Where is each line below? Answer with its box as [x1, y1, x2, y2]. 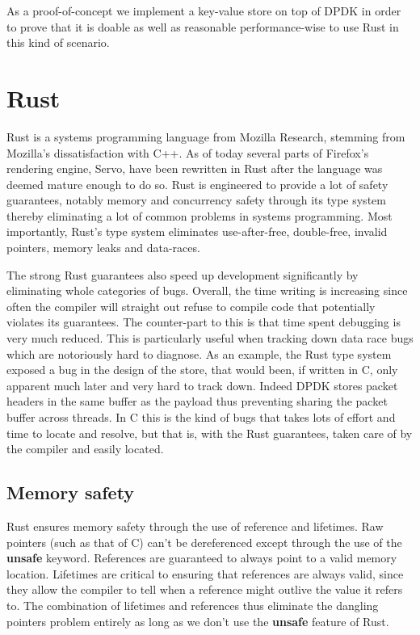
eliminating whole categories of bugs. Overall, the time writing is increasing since [6, 282, 408, 299]
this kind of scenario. [6, 34, 110, 51]
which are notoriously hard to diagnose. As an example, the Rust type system [6, 345, 392, 362]
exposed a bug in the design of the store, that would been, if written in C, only [6, 361, 398, 378]
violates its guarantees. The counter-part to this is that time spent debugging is [6, 313, 401, 330]
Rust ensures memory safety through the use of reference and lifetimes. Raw [6, 517, 384, 534]
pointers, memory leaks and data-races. [6, 239, 200, 256]
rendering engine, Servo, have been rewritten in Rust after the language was [6, 160, 383, 177]
